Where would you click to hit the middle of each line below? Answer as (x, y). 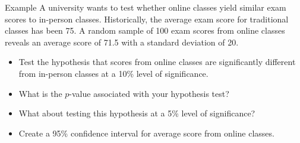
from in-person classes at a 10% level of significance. (113, 73)
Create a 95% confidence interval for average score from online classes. (146, 133)
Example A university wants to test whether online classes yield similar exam (146, 7)
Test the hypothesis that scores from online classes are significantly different (157, 62)
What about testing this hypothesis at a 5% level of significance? (137, 113)
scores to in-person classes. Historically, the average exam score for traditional (147, 19)
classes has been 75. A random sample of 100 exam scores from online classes (145, 30)
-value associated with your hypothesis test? (149, 93)
